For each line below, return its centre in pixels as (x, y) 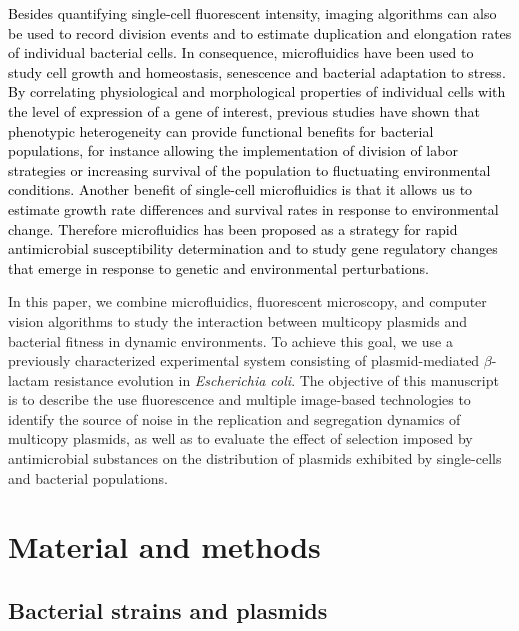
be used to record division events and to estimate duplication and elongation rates (260, 32)
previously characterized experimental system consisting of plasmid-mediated (244, 360)
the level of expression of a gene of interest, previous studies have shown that (244, 110)
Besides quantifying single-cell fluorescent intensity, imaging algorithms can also (252, 13)
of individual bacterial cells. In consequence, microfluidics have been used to (241, 52)
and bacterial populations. (88, 477)
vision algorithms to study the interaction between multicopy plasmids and (237, 320)
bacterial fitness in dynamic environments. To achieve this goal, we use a (230, 340)
